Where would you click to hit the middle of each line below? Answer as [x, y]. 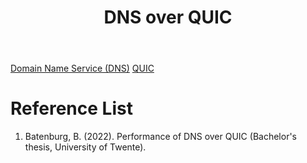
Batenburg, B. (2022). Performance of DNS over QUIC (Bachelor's [160, 137]
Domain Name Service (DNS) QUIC [82, 68]
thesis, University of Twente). [85, 147]
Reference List [71, 108]
